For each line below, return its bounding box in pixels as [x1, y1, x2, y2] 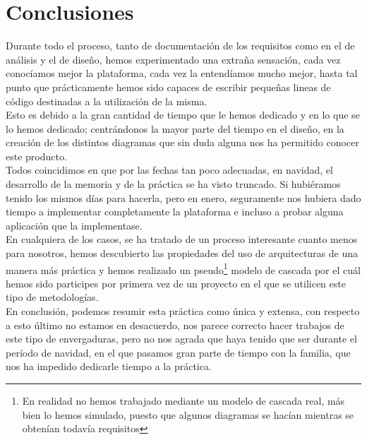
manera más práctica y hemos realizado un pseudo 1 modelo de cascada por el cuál [6, 260, 361, 277]
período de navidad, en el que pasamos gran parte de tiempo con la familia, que [6, 345, 351, 359]
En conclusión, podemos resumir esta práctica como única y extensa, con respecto [6, 304, 360, 319]
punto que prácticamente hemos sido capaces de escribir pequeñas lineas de [6, 79, 331, 94]
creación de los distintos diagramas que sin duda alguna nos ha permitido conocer [6, 135, 359, 150]
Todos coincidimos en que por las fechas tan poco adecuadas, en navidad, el [6, 162, 333, 177]
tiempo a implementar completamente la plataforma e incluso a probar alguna [6, 204, 344, 219]
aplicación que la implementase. [6, 218, 143, 232]
